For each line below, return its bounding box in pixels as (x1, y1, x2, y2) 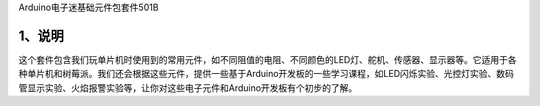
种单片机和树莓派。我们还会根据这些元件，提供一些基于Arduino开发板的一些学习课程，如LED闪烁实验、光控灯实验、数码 (18, 68, 515, 80)
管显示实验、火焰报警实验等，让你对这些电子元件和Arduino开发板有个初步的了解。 (18, 81, 358, 94)
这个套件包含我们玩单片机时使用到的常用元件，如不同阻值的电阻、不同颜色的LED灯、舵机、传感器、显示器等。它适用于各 (18, 53, 517, 65)
